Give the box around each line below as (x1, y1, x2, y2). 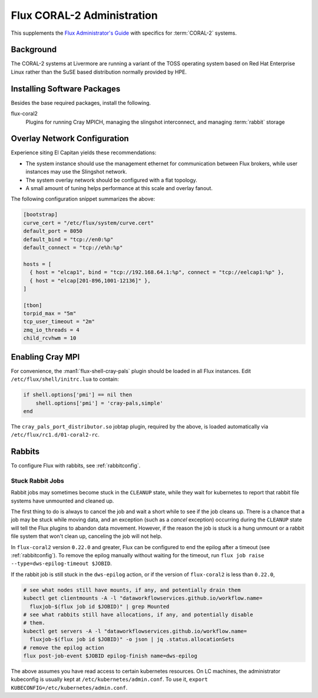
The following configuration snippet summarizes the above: (11, 195, 155, 202)
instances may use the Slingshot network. (25, 168, 127, 175)
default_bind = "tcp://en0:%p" (23, 236, 114, 242)
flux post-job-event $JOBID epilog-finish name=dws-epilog (23, 652, 197, 659)
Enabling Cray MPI (11, 352, 80, 362)
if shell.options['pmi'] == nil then (23, 391, 132, 398)
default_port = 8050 (23, 228, 82, 235)
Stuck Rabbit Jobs (11, 477, 65, 485)
